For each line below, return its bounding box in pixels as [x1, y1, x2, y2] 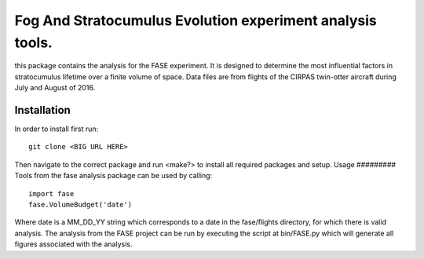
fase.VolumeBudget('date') [28, 200, 133, 209]
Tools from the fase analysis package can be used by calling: [14, 171, 213, 181]
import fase [28, 189, 75, 198]
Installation [14, 103, 71, 117]
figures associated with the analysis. [14, 239, 133, 249]
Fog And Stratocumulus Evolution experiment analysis [14, 12, 377, 29]
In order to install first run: [14, 124, 99, 133]
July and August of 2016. [14, 83, 96, 93]
